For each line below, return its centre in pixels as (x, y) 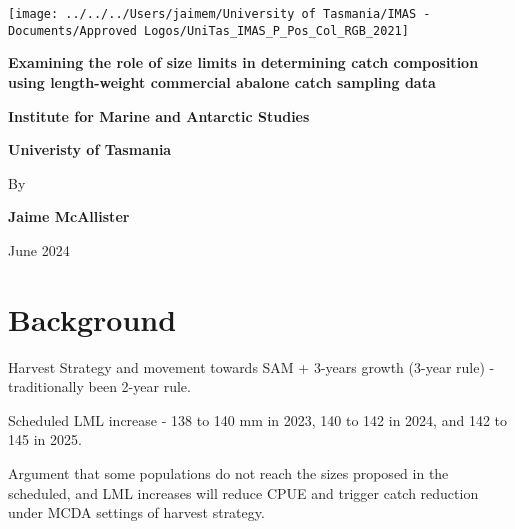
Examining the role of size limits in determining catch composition (243, 62)
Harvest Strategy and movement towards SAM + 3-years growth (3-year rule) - (251, 366)
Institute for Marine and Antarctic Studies (159, 115)
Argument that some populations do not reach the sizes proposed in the (228, 472)
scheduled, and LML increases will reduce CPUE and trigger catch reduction (243, 492)
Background (92, 318)
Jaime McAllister (69, 216)
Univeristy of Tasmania (90, 149)
